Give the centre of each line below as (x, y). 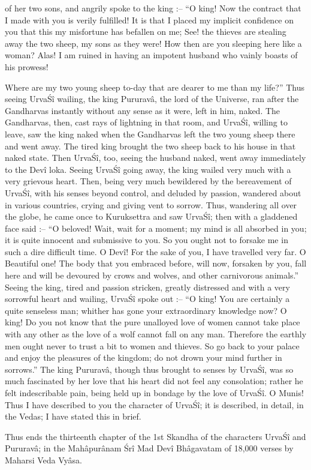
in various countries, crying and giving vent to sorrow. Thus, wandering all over (151, 204)
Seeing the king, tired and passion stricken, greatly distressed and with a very (147, 287)
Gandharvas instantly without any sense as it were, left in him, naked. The (143, 110)
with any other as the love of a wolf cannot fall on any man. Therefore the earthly (156, 334)
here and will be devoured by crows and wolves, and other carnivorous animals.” (152, 275)
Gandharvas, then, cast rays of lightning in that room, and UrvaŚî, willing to (146, 122)
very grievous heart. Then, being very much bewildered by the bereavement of (148, 181)
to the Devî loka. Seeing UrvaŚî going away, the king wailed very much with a (148, 169)
